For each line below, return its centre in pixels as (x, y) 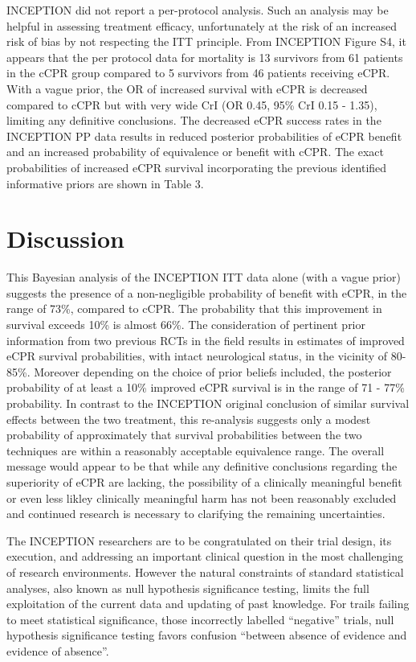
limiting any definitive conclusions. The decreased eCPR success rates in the (194, 120)
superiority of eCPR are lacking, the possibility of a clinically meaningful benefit (204, 481)
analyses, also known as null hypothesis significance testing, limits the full (188, 588)
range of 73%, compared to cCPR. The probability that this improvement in (194, 308)
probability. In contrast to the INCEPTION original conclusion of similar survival (208, 403)
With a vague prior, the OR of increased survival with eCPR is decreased (187, 88)
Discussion (65, 238)
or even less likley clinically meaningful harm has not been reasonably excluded (202, 498)
